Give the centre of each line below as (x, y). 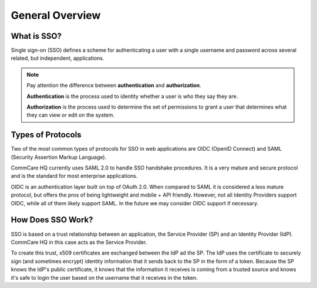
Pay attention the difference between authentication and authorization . (114, 86)
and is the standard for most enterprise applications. (74, 176)
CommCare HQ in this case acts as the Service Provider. (79, 242)
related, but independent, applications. (58, 58)
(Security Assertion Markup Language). (59, 157)
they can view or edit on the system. (70, 115)
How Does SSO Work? (52, 220)
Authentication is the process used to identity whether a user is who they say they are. (132, 96)
